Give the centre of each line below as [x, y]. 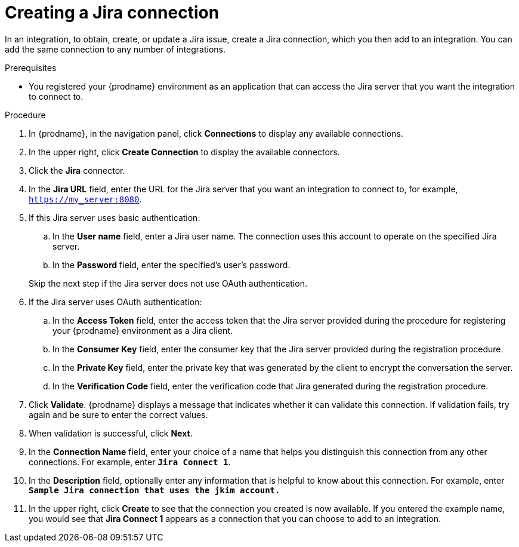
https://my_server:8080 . [85, 199]
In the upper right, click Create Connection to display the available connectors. [184, 152]
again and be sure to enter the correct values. [118, 414]
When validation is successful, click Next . [111, 433]
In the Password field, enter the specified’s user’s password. [172, 265]
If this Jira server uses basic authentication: [115, 217]
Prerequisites [31, 67]
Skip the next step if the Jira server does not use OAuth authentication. [168, 283]
